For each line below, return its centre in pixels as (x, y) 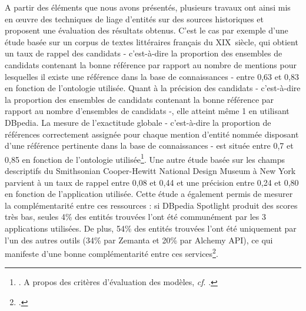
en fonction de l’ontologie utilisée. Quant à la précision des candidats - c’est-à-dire (153, 88)
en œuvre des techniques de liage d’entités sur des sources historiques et (134, 19)
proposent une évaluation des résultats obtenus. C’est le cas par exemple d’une (147, 30)
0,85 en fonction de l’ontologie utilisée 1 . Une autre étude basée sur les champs (145, 158)
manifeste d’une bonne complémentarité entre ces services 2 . (112, 253)
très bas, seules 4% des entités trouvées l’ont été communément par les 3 (135, 217)
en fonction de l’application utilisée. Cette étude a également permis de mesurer (149, 194)
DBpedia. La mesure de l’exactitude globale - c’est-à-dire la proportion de (138, 122)
